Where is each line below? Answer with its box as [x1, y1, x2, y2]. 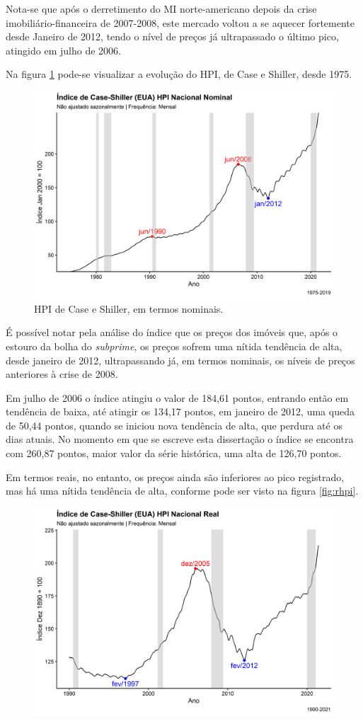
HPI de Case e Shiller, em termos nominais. [34, 301, 224, 316]
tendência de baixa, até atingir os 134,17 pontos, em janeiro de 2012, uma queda [6, 404, 355, 419]
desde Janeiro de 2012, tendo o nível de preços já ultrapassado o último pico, [6, 29, 339, 44]
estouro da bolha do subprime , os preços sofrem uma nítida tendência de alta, [6, 338, 342, 353]
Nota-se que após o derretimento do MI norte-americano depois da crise [6, 1, 317, 16]
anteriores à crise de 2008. [6, 367, 118, 381]
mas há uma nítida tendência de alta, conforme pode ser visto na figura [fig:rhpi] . [6, 483, 359, 498]
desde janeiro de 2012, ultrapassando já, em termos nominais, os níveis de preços [6, 352, 355, 367]
